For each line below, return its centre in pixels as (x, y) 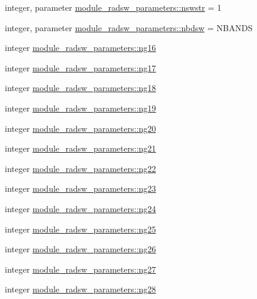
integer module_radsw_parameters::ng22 (81, 168)
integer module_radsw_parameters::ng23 (81, 188)
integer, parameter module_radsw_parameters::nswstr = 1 (113, 7)
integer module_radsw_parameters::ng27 (81, 269)
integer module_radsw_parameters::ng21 (81, 148)
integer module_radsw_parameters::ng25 (81, 229)
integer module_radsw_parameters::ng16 (81, 48)
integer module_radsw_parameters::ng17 (81, 67)
